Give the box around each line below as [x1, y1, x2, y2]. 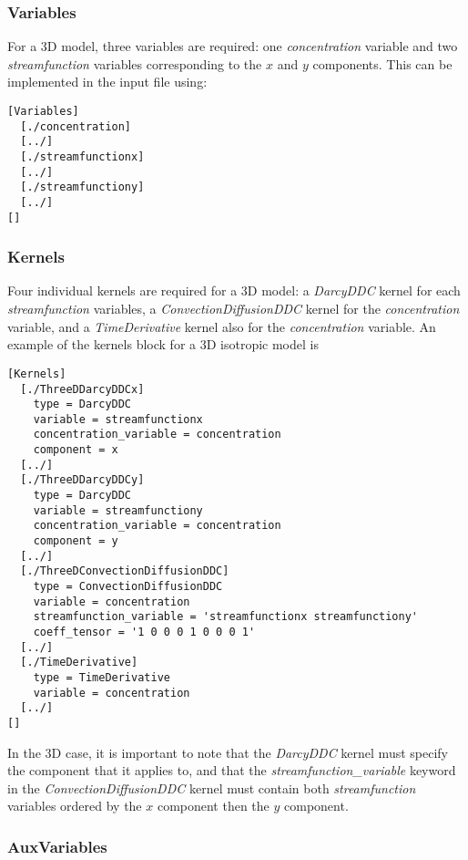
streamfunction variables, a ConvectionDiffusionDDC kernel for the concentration [7, 299, 460, 318]
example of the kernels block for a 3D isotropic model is [7, 335, 319, 354]
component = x [33, 443, 118, 457]
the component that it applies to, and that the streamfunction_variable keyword [7, 761, 456, 780]
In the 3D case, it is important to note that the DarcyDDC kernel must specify [7, 742, 448, 762]
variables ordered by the [7, 796, 142, 815]
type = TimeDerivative [33, 670, 170, 684]
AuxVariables [7, 834, 107, 857]
